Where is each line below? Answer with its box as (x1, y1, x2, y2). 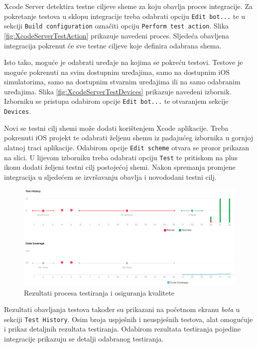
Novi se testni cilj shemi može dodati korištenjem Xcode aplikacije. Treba (4, 122, 229, 133)
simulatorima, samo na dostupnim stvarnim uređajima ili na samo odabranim (4, 76, 241, 87)
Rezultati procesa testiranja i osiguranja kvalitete (24, 287, 174, 298)
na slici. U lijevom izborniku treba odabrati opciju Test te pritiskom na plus (4, 152, 238, 162)
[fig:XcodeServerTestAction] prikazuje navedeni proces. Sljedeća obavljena (4, 30, 229, 40)
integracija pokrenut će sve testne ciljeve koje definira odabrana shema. (4, 40, 222, 50)
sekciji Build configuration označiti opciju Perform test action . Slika (4, 20, 229, 31)
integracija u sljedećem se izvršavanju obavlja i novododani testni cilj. (4, 171, 217, 182)
